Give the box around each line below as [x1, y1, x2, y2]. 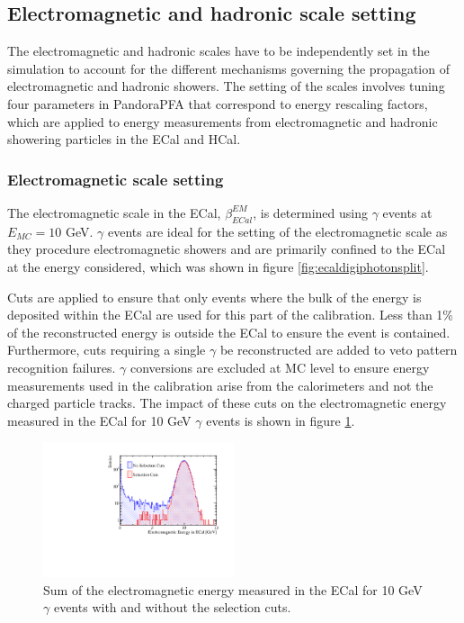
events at [382, 203, 433, 221]
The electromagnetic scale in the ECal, [7, 203, 221, 221]
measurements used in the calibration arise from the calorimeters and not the [7, 375, 433, 394]
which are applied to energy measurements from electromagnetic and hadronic [7, 112, 438, 131]
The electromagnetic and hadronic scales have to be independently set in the [7, 41, 430, 60]
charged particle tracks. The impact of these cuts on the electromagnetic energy [7, 393, 447, 412]
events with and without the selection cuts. [53, 598, 291, 617]
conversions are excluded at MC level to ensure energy [129, 357, 430, 376]
